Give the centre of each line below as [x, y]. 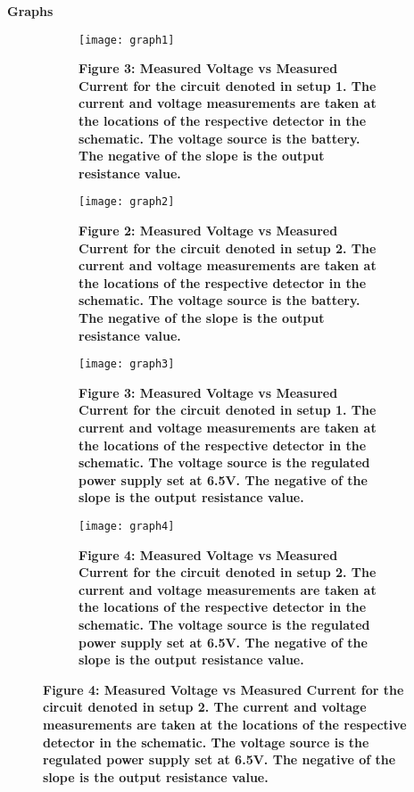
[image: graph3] [127, 364]
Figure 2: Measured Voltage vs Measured [208, 231]
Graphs [30, 11]
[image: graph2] [127, 202]
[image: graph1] [127, 40]
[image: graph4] [127, 527]
